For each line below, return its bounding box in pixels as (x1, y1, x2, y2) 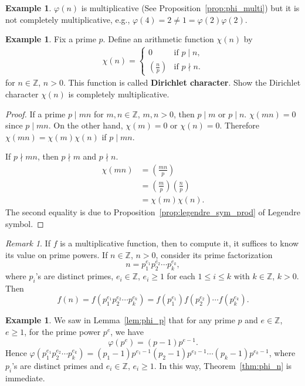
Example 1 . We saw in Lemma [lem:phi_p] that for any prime (5, 314, 235, 326)
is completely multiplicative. (68, 87, 170, 100)
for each (167, 270, 195, 282)
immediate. (5, 371, 45, 384)
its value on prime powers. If (5, 248, 108, 260)
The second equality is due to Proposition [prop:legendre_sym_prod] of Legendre (5, 206, 301, 218)
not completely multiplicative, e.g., (5, 13, 130, 25)
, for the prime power (24, 326, 101, 338)
